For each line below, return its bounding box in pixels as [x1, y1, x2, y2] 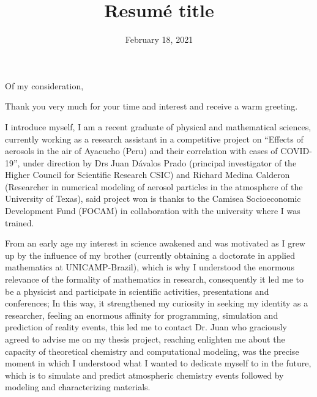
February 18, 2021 [125, 33, 193, 46]
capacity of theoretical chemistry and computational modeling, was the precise [5, 344, 299, 357]
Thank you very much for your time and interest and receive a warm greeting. [5, 100, 298, 113]
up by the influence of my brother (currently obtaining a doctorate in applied [5, 248, 295, 261]
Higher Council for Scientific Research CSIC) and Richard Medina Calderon [5, 168, 290, 181]
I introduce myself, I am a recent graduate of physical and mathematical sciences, [5, 120, 311, 133]
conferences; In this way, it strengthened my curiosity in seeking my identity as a [5, 297, 308, 310]
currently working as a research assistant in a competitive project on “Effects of [5, 132, 304, 145]
